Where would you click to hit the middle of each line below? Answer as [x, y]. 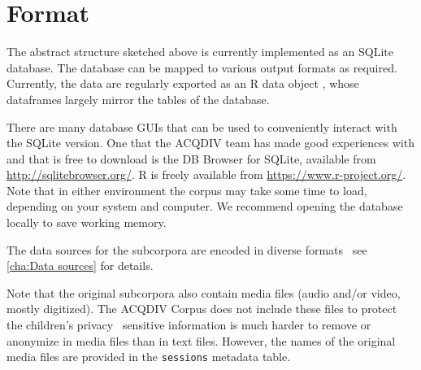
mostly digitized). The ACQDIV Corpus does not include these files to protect [202, 309]
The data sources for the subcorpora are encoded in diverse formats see [187, 249]
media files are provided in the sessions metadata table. [149, 357]
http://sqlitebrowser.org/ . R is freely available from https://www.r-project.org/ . [206, 174]
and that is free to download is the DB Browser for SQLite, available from [191, 158]
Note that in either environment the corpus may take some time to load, [187, 190]
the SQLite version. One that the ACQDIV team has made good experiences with [210, 143]
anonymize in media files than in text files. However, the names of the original [201, 340]
